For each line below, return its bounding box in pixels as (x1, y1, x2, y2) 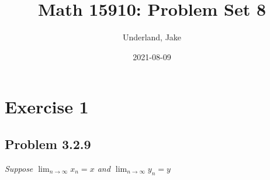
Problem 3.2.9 (5, 134, 91, 153)
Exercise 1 (5, 95, 89, 119)
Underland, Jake (122, 31, 182, 43)
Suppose (5, 162, 33, 174)
